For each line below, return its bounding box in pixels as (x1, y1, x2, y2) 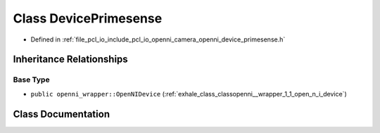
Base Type (13, 75, 50, 84)
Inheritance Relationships (13, 53, 128, 65)
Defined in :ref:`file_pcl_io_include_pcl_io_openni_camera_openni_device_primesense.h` (30, 35, 286, 44)
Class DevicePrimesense (13, 11, 163, 26)
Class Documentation (13, 108, 110, 120)
